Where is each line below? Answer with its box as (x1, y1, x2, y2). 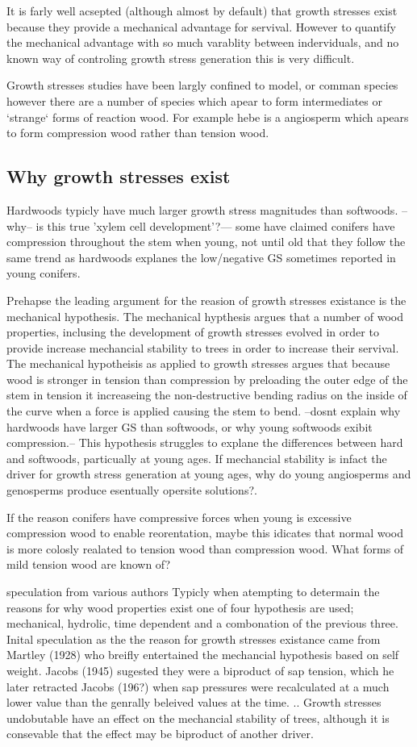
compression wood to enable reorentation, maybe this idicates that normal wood (6, 524, 404, 541)
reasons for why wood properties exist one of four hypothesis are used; (6, 599, 354, 616)
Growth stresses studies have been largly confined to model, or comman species (6, 77, 398, 94)
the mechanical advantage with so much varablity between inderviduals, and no (6, 34, 399, 51)
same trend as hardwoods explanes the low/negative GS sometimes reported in (6, 248, 396, 265)
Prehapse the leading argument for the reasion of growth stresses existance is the (6, 291, 407, 308)
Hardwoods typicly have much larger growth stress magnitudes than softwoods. (6, 201, 398, 218)
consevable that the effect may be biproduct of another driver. (6, 725, 314, 742)
